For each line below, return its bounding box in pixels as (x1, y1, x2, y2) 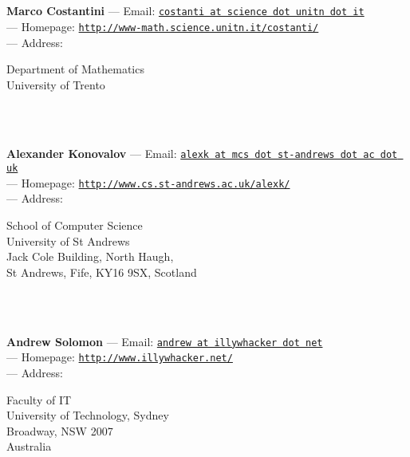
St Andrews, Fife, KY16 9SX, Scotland (6, 263, 197, 280)
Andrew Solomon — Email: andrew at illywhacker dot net (6, 333, 323, 349)
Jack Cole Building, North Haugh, (6, 248, 174, 265)
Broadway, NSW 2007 (6, 422, 113, 439)
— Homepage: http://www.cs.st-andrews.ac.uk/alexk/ (6, 174, 290, 191)
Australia (6, 438, 52, 455)
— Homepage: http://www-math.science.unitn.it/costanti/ (6, 18, 319, 34)
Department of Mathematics (6, 61, 144, 77)
